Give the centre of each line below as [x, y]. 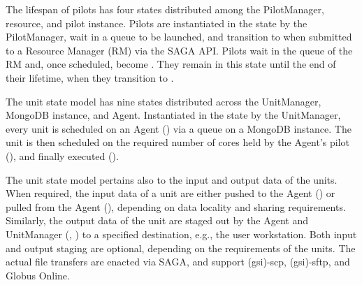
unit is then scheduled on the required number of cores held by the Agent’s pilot [178, 142]
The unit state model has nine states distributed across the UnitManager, [164, 101]
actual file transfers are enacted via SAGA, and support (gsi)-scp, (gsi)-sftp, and [178, 262]
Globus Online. [38, 275]
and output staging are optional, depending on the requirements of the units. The [181, 248]
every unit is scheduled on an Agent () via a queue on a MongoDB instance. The [179, 128]
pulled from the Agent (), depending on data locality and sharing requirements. [176, 206]
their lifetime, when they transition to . [90, 77]
